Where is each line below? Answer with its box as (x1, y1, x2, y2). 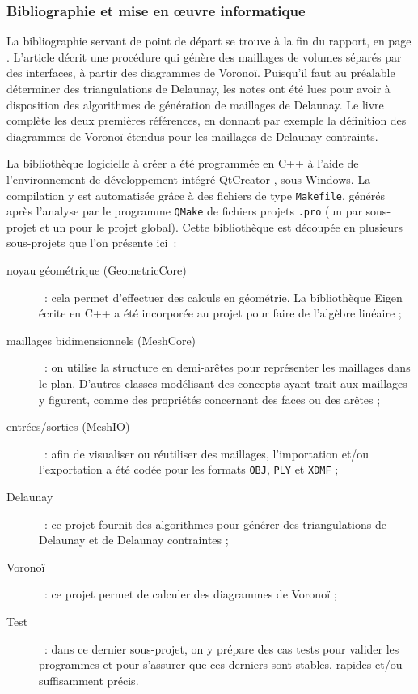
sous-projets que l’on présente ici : (6, 234, 177, 251)
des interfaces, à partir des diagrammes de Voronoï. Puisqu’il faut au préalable (6, 64, 395, 81)
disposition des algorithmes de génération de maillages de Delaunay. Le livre (6, 96, 384, 113)
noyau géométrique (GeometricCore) (6, 262, 187, 279)
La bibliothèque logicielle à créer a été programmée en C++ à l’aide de (6, 155, 359, 172)
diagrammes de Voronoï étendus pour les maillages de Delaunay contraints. (6, 127, 378, 144)
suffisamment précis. (39, 671, 139, 688)
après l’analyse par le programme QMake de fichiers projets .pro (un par (6, 202, 362, 219)
